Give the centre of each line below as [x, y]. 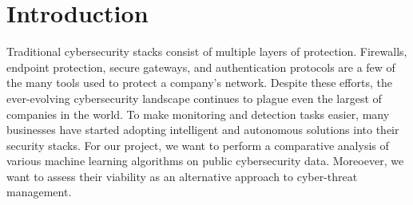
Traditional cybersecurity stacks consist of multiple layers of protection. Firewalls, [207, 51]
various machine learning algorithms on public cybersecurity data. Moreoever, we [205, 161]
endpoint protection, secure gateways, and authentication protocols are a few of [201, 67]
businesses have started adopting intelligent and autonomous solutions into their [203, 130]
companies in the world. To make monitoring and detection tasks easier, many [198, 114]
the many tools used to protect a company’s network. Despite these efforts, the [199, 83]
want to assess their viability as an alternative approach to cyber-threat [182, 176]
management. [39, 192]
